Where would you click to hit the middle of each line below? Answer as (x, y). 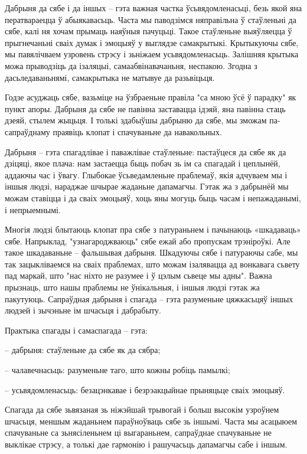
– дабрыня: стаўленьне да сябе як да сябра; (83, 350)
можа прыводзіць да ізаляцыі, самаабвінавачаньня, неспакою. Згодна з (131, 65)
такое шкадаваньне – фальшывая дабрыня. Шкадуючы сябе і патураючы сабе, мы (151, 252)
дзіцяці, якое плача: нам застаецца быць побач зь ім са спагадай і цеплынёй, (143, 163)
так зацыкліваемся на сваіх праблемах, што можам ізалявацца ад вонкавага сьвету (152, 264)
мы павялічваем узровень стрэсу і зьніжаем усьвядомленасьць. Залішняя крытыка (152, 54)
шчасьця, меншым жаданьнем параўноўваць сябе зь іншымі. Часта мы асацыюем (151, 421)
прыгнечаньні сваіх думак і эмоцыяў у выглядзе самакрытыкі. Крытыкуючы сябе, (152, 42)
